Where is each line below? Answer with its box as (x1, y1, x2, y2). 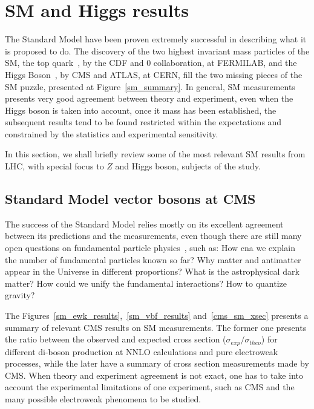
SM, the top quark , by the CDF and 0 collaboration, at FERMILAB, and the (5, 56, 297, 69)
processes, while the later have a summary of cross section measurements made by (5, 357, 309, 370)
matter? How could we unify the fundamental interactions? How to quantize (5, 276, 287, 289)
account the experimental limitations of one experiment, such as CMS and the (5, 381, 295, 393)
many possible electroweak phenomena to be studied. (5, 393, 201, 405)
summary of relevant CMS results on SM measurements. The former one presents (5, 321, 307, 333)
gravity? (5, 289, 35, 301)
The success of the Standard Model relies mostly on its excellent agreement (5, 217, 284, 230)
